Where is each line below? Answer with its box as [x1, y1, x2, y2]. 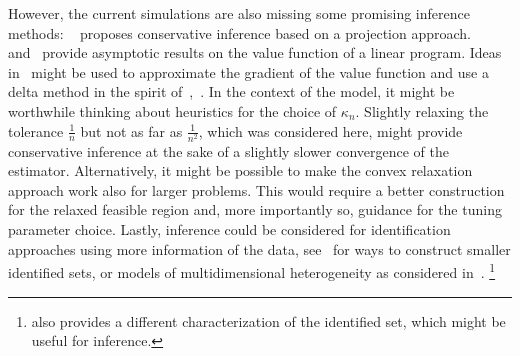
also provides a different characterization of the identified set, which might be [31, 310, 506, 331]
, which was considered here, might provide [198, 120, 463, 141]
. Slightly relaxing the [355, 100, 489, 121]
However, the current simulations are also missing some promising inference [8, 3, 470, 23]
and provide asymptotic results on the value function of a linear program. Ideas [8, 42, 502, 63]
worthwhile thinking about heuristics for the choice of [8, 100, 337, 121]
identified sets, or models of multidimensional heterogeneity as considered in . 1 [8, 259, 496, 282]
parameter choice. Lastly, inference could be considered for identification [8, 219, 451, 240]
